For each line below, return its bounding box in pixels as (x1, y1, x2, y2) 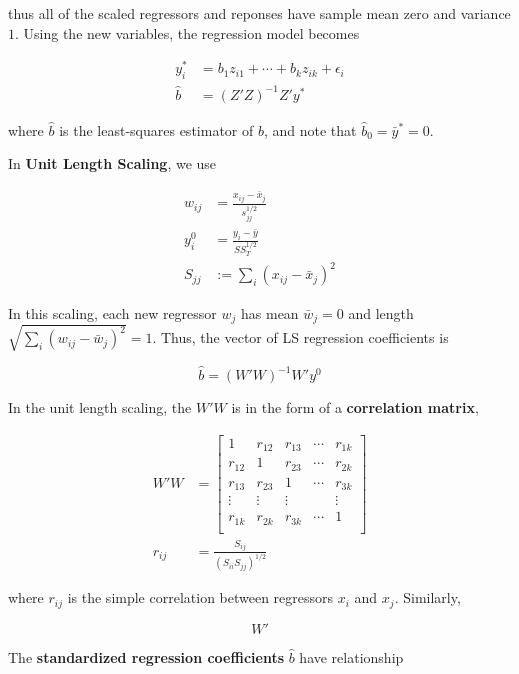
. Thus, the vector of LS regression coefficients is (152, 327, 449, 348)
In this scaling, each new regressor (8, 302, 217, 323)
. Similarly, (394, 587, 461, 608)
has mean (241, 302, 299, 323)
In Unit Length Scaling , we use (8, 153, 217, 174)
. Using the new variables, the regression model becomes (15, 22, 360, 43)
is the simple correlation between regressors (67, 587, 334, 608)
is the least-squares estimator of (59, 119, 254, 140)
